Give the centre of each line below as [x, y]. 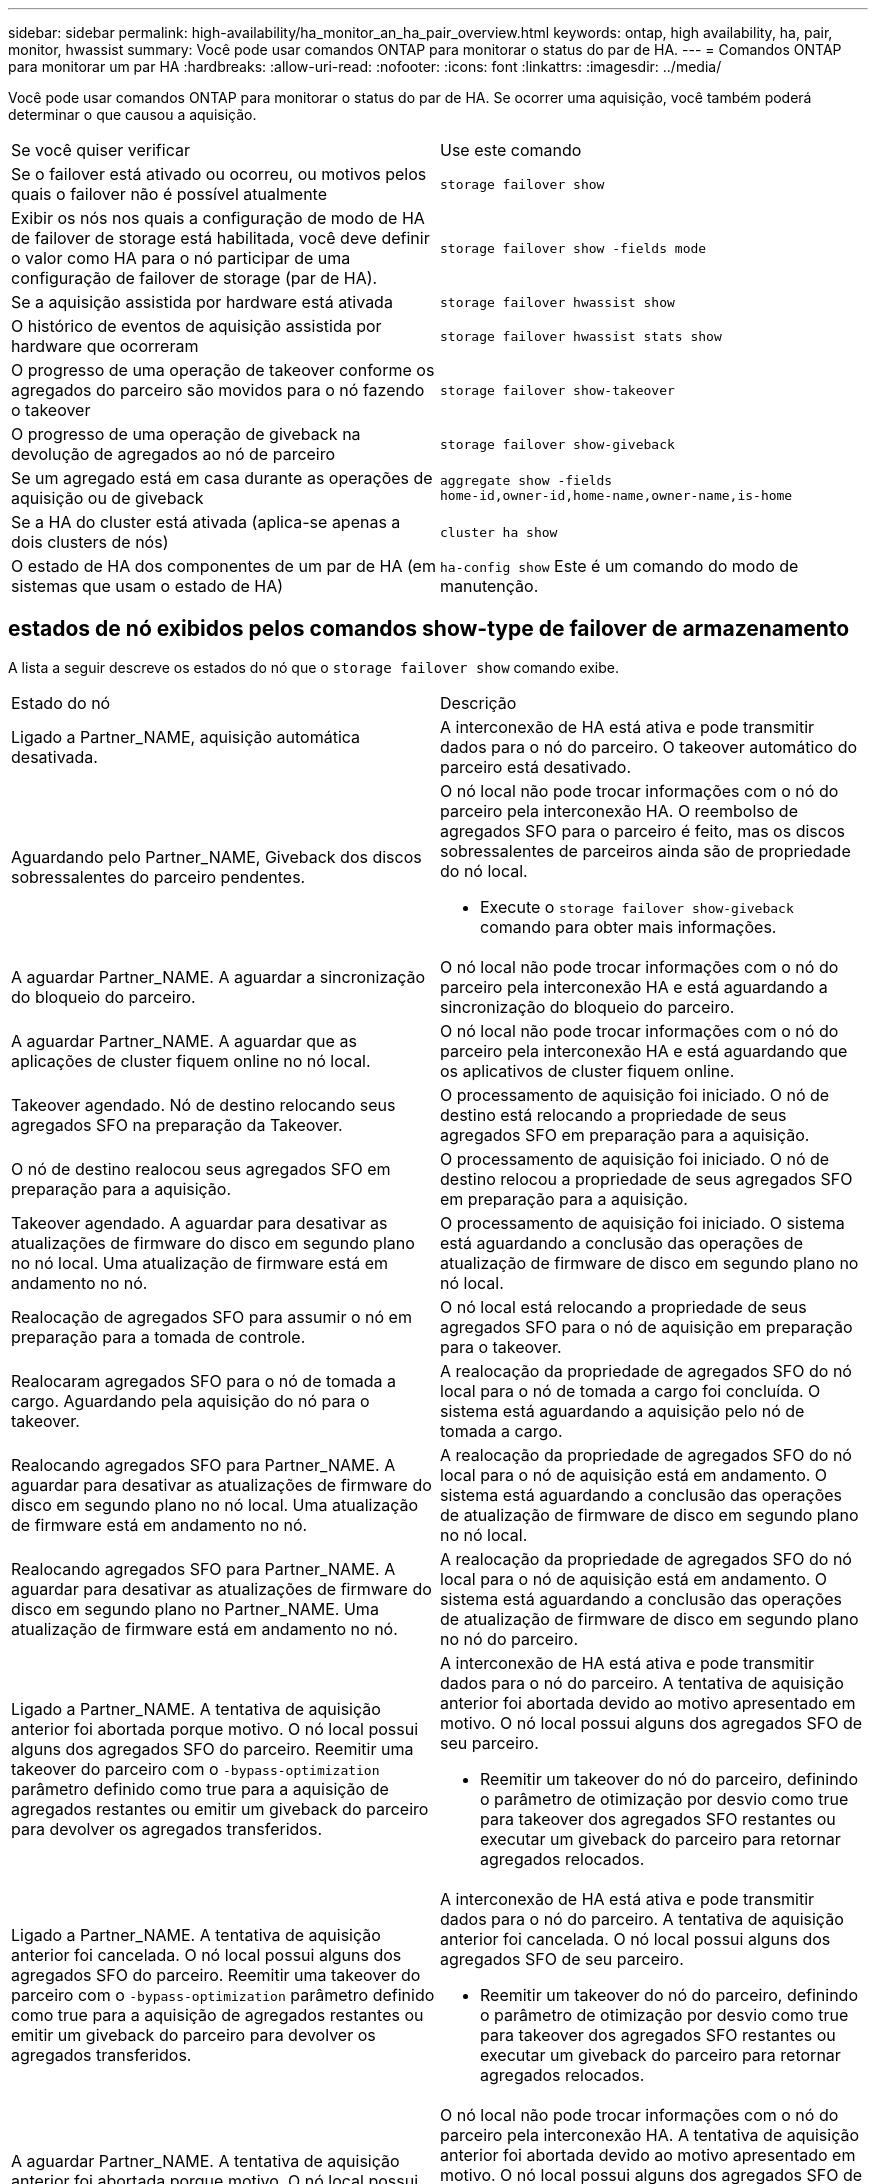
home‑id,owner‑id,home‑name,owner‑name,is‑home [616, 495]
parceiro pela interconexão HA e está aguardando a [634, 986]
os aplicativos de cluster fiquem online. [587, 1070]
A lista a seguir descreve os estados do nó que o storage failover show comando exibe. [313, 667]
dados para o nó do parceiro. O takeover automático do [649, 746]
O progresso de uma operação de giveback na [186, 434]
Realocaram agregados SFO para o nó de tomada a [203, 1380]
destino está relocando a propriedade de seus [613, 1114]
